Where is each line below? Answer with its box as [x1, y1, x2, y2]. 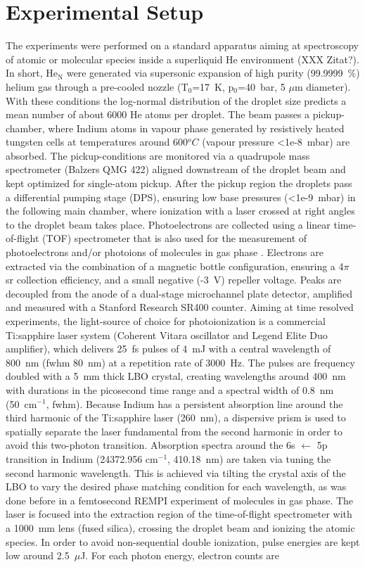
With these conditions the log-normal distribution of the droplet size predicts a [6, 93, 347, 108]
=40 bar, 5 [238, 79, 286, 94]
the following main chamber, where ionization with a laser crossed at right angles [6, 203, 355, 218]
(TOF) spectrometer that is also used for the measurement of [42, 231, 307, 246]
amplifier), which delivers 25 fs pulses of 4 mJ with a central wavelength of [6, 341, 331, 356]
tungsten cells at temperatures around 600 [6, 134, 188, 149]
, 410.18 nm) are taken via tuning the [167, 451, 331, 466]
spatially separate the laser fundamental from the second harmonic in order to [6, 423, 342, 438]
